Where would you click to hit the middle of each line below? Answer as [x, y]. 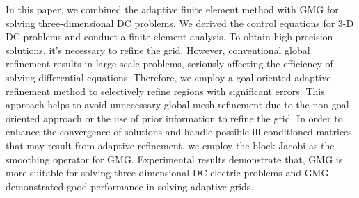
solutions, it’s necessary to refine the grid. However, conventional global [158, 50]
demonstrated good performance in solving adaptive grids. [130, 186]
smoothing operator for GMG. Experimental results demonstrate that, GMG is [174, 159]
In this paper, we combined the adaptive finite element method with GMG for [172, 9]
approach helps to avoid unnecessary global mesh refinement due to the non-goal [177, 105]
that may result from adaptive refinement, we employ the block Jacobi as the [170, 145]
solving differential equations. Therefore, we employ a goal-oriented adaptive [168, 77]
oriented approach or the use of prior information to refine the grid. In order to [174, 118]
